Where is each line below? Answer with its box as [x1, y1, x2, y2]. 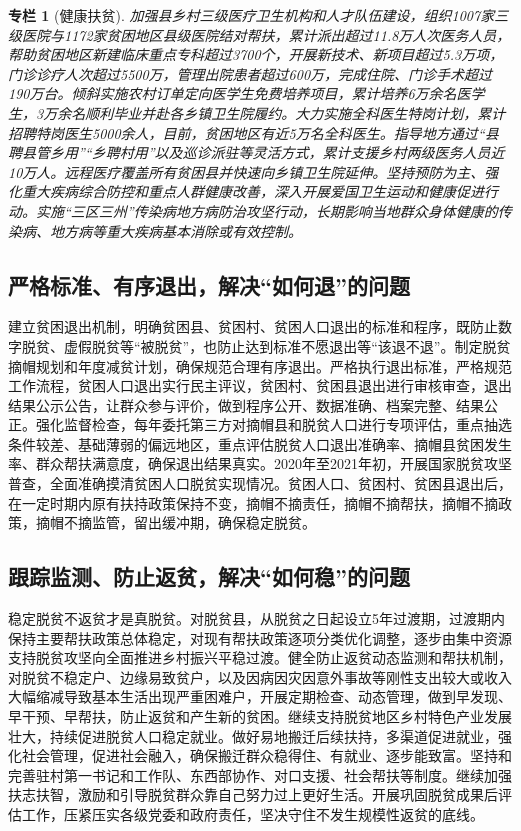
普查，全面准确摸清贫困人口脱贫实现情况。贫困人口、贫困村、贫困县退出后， [8, 473, 512, 494]
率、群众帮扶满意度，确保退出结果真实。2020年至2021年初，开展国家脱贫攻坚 [8, 453, 512, 474]
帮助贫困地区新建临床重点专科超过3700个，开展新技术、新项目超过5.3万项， [8, 44, 504, 65]
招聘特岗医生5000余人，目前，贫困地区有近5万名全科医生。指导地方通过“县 [8, 122, 499, 143]
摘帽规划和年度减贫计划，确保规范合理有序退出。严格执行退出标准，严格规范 [8, 355, 512, 376]
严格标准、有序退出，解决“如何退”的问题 [8, 269, 410, 300]
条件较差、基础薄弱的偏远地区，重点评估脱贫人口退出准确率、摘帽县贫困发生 [8, 433, 512, 454]
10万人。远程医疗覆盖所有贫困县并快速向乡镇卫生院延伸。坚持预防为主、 [8, 161, 485, 182]
